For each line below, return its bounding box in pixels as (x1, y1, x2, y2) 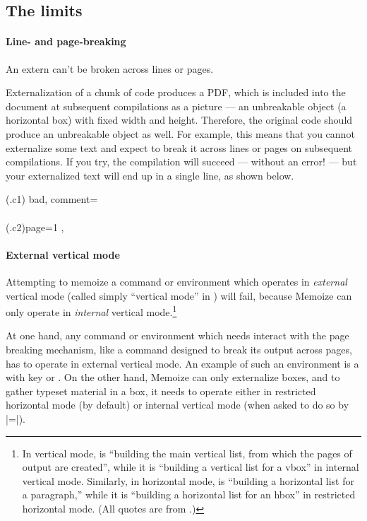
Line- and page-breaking (6, 34, 126, 49)
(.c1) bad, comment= (6, 192, 98, 206)
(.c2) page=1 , (6, 219, 64, 234)
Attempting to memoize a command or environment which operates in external (6, 274, 347, 288)
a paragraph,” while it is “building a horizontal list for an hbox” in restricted (22, 487, 356, 502)
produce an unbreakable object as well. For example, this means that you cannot (6, 126, 355, 141)
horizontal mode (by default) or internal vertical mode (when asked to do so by (6, 397, 349, 412)
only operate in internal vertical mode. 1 (6, 303, 177, 319)
